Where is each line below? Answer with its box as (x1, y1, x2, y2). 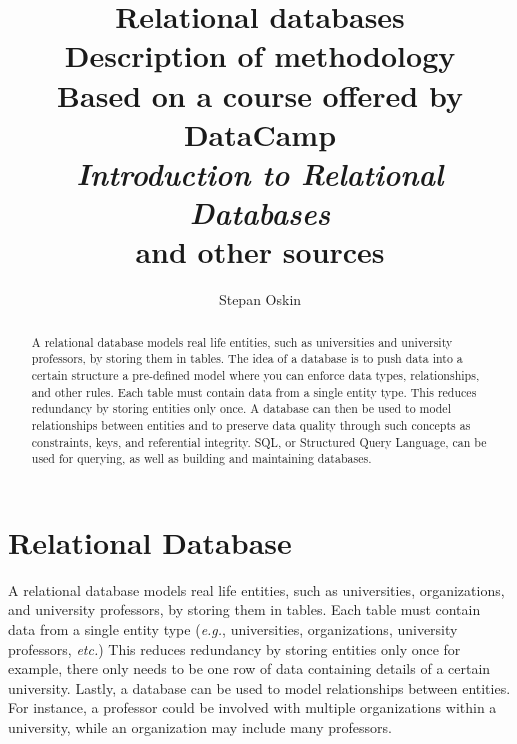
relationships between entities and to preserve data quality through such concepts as (31, 416, 471, 433)
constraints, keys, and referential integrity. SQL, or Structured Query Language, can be (31, 433, 487, 450)
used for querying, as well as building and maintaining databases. (31, 450, 372, 467)
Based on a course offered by (57, 74, 463, 115)
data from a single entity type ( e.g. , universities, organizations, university (8, 619, 458, 640)
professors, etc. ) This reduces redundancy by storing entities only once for (8, 638, 461, 659)
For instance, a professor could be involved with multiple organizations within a (8, 697, 497, 718)
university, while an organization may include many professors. (8, 716, 392, 737)
